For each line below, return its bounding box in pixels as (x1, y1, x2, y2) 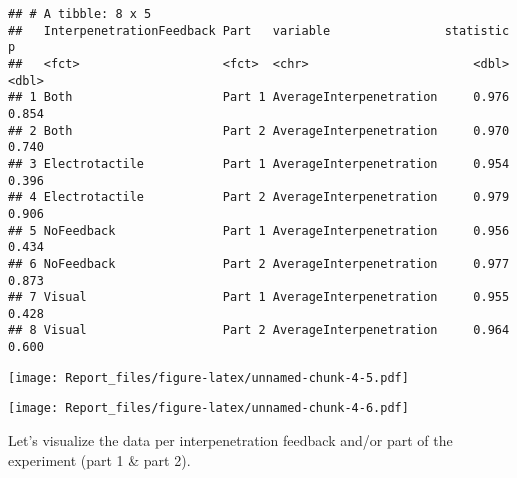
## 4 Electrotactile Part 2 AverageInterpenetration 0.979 (8, 190, 510, 205)
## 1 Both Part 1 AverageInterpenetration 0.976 (8, 90, 510, 105)
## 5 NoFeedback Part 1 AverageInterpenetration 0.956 (8, 223, 510, 238)
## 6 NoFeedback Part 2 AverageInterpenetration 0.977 (8, 256, 510, 271)
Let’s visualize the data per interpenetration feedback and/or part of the (8, 430, 453, 451)
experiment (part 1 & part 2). (8, 449, 191, 470)
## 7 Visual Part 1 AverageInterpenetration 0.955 (8, 290, 510, 305)
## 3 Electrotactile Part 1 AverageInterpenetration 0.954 (8, 156, 510, 171)
